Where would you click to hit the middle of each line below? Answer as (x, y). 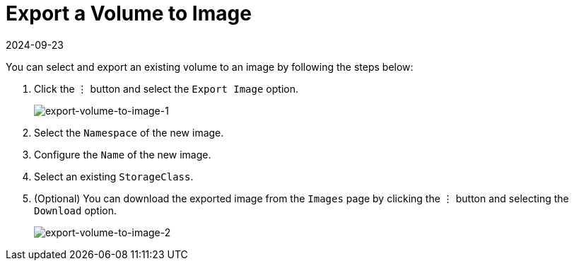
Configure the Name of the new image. (123, 154)
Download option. (76, 210)
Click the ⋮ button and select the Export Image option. (166, 88)
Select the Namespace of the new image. (129, 132)
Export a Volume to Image (129, 13)
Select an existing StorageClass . (114, 176)
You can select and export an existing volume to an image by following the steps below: (210, 66)
